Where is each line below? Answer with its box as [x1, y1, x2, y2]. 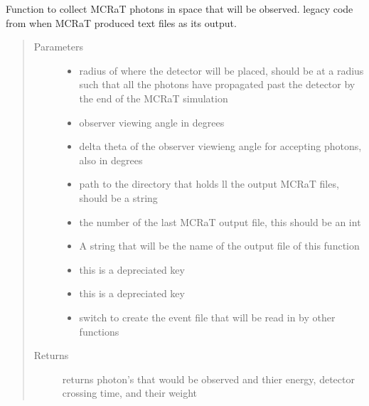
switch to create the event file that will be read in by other [79, 309, 336, 324]
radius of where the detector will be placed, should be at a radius [79, 63, 364, 78]
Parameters [33, 39, 83, 54]
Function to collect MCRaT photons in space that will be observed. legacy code [6, 1, 353, 16]
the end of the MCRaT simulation [79, 90, 228, 105]
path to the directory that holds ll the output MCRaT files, [79, 176, 339, 191]
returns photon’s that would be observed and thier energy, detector [62, 371, 355, 386]
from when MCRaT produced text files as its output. [6, 15, 237, 30]
